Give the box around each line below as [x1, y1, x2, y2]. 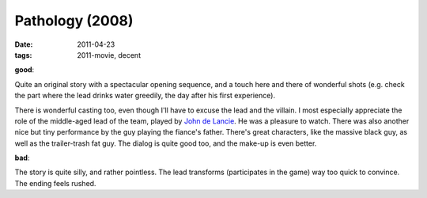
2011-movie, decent [77, 50, 142, 59]
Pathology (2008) [14, 12, 134, 29]
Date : [14, 40, 33, 49]
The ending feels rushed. [14, 178, 96, 188]
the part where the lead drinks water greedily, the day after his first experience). [14, 91, 276, 101]
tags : [14, 50, 32, 59]
